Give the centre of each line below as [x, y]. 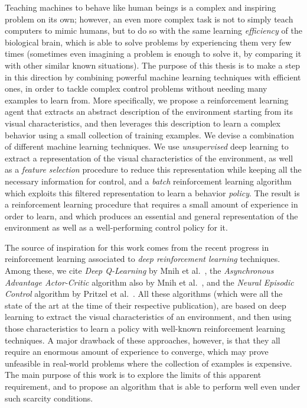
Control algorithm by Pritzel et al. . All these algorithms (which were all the [144, 294]
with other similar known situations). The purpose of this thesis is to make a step [153, 65]
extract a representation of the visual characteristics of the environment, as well [149, 158]
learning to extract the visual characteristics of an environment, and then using [148, 317]
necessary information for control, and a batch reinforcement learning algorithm [148, 181]
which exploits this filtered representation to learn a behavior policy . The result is [152, 192]
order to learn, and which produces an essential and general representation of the [151, 216]
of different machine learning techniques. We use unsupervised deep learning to [147, 146]
